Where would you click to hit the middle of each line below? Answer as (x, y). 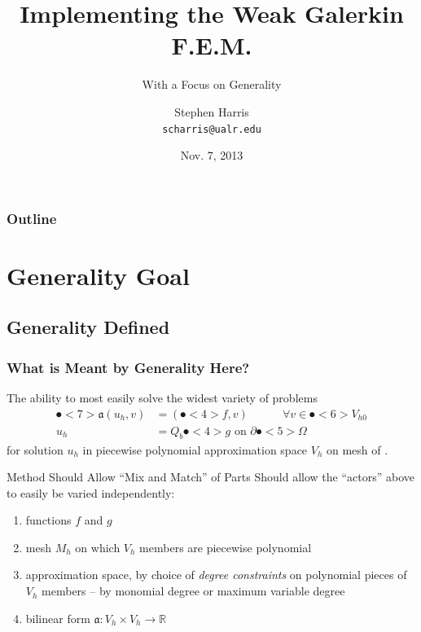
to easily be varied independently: (91, 492)
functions (48, 520)
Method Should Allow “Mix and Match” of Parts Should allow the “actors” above (210, 477)
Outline (32, 218)
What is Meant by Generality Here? (128, 367)
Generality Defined (88, 327)
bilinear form (58, 618)
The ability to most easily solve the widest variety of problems (162, 398)
